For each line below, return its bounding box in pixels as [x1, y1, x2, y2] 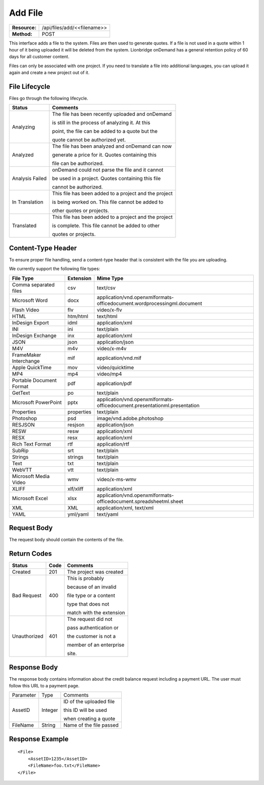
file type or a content [66, 592, 115, 599]
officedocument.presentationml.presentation [97, 402, 200, 409]
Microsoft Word [12, 297, 48, 304]
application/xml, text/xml [97, 504, 154, 511]
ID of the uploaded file [63, 698, 115, 705]
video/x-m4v [97, 345, 127, 352]
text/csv [97, 284, 116, 291]
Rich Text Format [12, 440, 51, 447]
